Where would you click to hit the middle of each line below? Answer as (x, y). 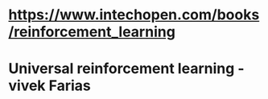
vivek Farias (49, 86)
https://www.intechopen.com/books (134, 15)
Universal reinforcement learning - (126, 69)
